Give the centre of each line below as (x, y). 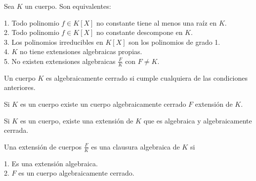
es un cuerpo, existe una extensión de (77, 120)
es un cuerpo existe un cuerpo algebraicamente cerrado (103, 104)
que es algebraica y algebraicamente (198, 120)
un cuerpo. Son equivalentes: (68, 6)
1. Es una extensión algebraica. (51, 163)
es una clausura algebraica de (135, 146)
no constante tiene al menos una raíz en (157, 22)
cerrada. (16, 130)
